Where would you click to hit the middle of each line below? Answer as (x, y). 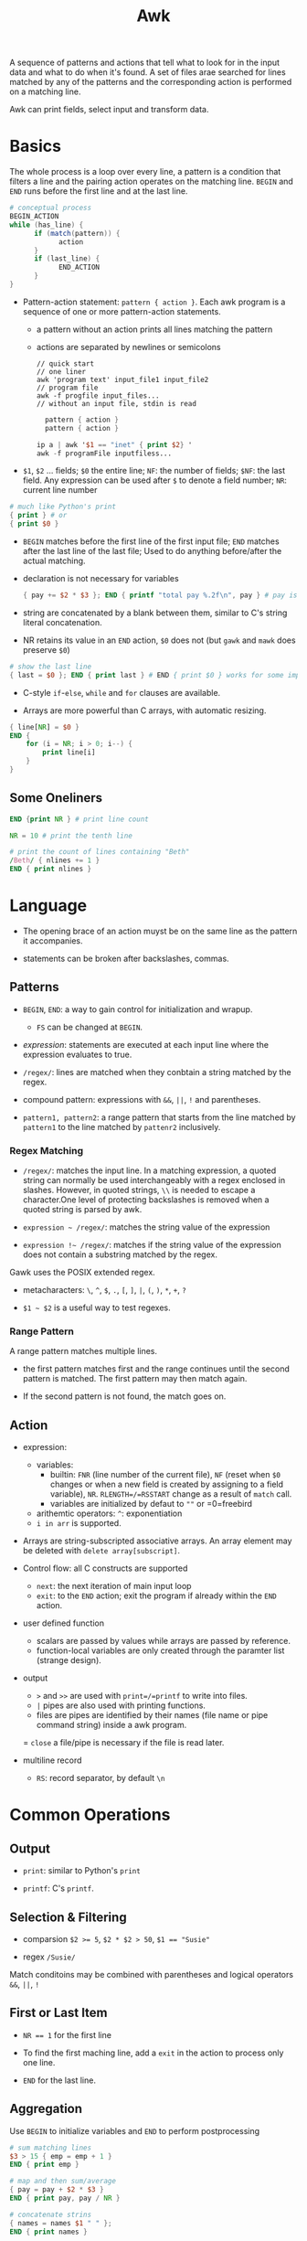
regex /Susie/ (49, 1957)
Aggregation (46, 2109)
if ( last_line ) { (67, 259)
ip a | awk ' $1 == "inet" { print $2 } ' (114, 444)
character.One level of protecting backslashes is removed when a (146, 1200)
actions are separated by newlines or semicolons (128, 347)
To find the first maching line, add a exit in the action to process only (153, 2053)
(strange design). (69, 1660)
